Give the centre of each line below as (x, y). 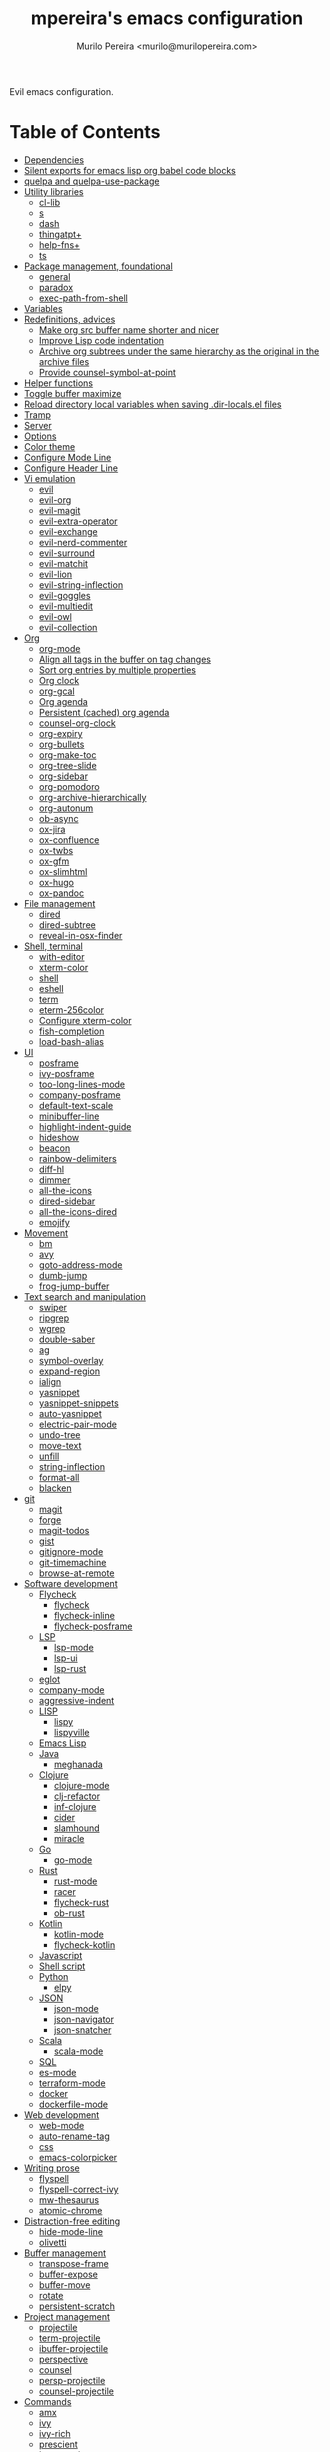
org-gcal (57, 691)
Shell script (62, 1966)
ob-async (58, 818)
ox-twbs (56, 850)
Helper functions (58, 383)
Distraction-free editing (72, 2221)
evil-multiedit (66, 606)
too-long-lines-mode (82, 1084)
